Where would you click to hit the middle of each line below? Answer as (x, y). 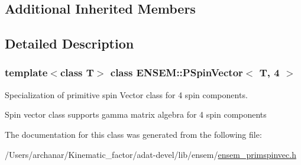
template (26, 72)
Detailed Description (69, 43)
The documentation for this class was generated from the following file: (133, 134)
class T (77, 72)
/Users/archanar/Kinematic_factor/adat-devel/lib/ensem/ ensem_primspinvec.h (150, 154)
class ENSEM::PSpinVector (177, 72)
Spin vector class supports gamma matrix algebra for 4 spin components (136, 114)
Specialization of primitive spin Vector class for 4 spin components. (126, 94)
